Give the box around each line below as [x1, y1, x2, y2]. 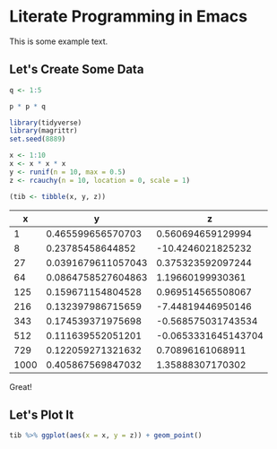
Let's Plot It [9, 407, 74, 422]
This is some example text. [9, 36, 108, 47]
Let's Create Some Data [9, 62, 144, 77]
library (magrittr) [9, 126, 78, 135]
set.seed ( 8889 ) [9, 134, 66, 144]
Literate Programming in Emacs [9, 6, 248, 27]
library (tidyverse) [9, 118, 82, 127]
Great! [9, 381, 33, 392]
